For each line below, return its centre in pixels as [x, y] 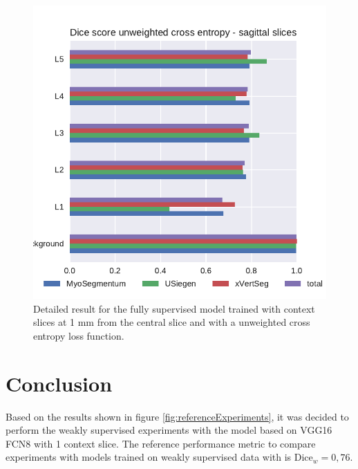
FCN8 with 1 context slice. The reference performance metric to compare [161, 443]
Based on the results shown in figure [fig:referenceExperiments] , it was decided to [177, 416]
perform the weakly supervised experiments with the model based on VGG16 [169, 430]
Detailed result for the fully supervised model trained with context [174, 308]
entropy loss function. [79, 335]
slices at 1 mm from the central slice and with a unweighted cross [172, 322]
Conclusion [59, 383]
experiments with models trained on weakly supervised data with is [149, 457]
